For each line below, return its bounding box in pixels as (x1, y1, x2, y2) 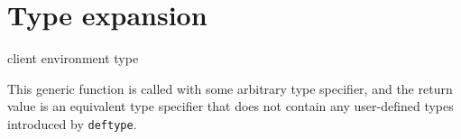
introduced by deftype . (7, 114, 137, 133)
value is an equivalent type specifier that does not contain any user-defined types (7, 97, 454, 116)
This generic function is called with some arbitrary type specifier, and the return (7, 79, 453, 97)
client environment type (7, 49, 139, 68)
